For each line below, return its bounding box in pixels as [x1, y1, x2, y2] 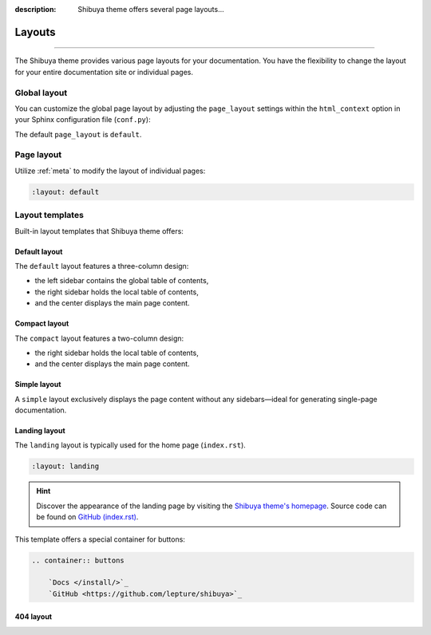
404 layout [14, 612, 52, 621]
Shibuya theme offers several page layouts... [77, 5, 225, 14]
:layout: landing [31, 462, 100, 471]
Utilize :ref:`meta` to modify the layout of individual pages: [14, 166, 206, 176]
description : [14, 5, 57, 14]
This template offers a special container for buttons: [14, 534, 185, 544]
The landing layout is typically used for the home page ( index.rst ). [14, 440, 247, 450]
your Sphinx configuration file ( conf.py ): [14, 115, 151, 124]
